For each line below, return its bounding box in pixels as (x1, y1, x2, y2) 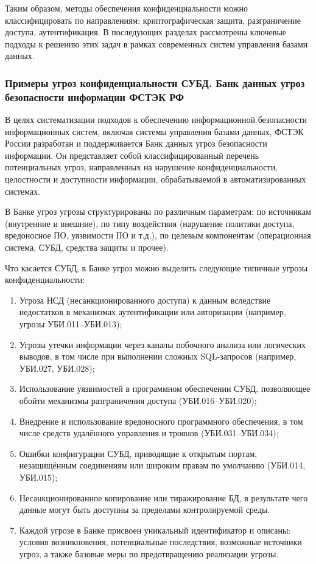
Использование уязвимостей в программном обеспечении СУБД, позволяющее (19, 382, 311, 395)
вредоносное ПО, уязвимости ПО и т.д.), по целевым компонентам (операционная (5, 229, 311, 242)
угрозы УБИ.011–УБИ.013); (19, 318, 122, 330)
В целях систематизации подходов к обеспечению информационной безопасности (5, 113, 307, 126)
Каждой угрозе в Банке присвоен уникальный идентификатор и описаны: (19, 523, 291, 536)
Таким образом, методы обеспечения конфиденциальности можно (5, 2, 248, 14)
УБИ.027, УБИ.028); (19, 361, 95, 374)
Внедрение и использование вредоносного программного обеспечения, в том (19, 414, 303, 427)
